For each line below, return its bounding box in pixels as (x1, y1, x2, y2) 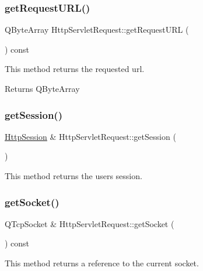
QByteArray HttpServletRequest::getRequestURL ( (5, 23, 189, 36)
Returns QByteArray (5, 83, 80, 94)
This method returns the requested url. (5, 63, 145, 75)
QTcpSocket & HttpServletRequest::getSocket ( (5, 217, 174, 229)
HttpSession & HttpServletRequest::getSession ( (5, 130, 176, 142)
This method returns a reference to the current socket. (5, 257, 199, 269)
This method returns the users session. (5, 170, 142, 181)
